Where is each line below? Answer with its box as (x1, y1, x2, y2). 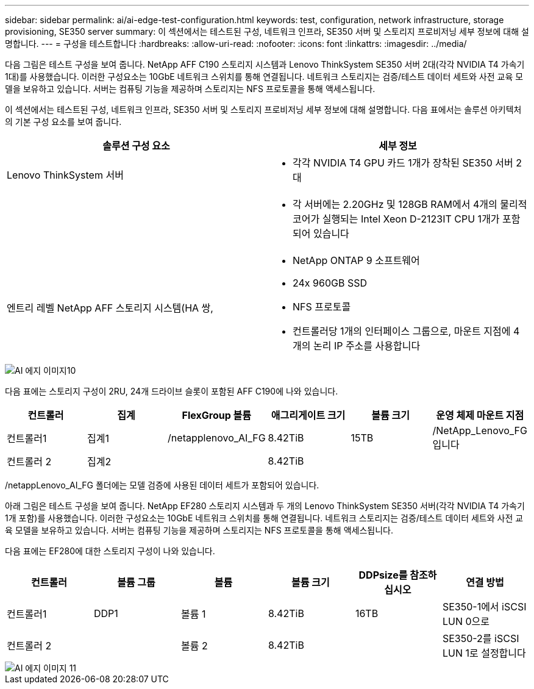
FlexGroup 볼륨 (182, 409, 252, 421)
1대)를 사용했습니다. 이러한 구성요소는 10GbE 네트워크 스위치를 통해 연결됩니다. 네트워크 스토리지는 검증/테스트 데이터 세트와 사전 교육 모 (5, 71, 524, 82)
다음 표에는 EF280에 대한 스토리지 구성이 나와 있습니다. (5, 546, 215, 556)
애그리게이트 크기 (271, 409, 346, 421)
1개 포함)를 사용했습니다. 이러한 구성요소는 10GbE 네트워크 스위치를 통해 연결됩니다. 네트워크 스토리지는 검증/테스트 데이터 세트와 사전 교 (5, 513, 524, 523)
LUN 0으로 (442, 615, 489, 627)
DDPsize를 (358, 569, 408, 581)
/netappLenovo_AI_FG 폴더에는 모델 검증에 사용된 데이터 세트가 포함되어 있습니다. (5, 480, 319, 490)
